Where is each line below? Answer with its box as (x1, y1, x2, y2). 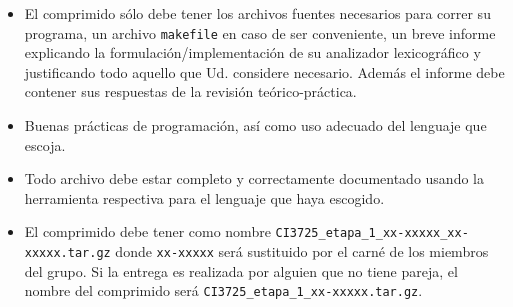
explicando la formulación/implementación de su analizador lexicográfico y (24, 42, 481, 63)
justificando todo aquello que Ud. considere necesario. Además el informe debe (24, 61, 505, 82)
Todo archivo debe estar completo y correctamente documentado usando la (24, 168, 484, 189)
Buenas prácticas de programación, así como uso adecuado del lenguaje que (24, 115, 487, 136)
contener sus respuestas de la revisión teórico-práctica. (24, 81, 357, 102)
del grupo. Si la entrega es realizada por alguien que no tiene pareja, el (24, 260, 458, 281)
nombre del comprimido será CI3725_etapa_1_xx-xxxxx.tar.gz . (24, 280, 423, 301)
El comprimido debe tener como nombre (24, 221, 271, 242)
